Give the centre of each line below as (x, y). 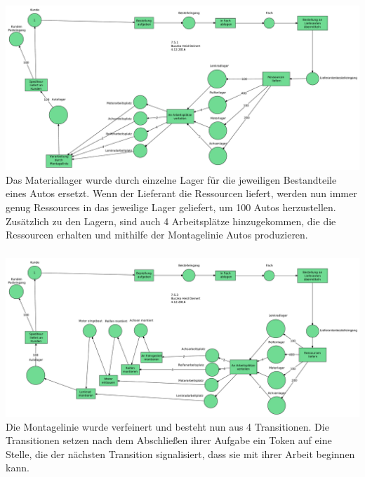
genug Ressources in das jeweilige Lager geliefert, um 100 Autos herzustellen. (171, 207)
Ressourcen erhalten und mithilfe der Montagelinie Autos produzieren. (157, 235)
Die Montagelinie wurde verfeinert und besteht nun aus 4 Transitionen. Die (167, 426)
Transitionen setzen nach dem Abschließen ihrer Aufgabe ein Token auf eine (169, 440)
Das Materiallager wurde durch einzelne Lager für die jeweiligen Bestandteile (171, 179)
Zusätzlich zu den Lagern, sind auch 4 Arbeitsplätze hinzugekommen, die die (171, 221)
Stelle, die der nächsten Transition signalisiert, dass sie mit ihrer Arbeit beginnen (180, 454)
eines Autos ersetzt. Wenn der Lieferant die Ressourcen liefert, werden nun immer (181, 193)
